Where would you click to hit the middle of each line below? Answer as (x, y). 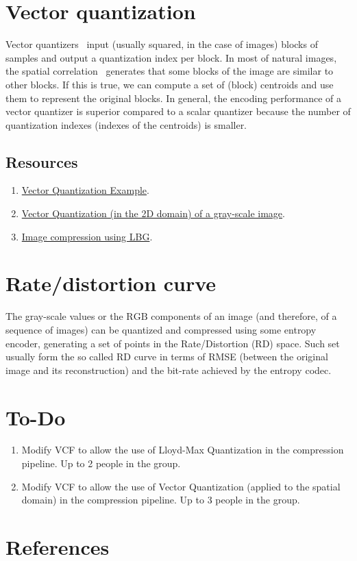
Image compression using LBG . (87, 236)
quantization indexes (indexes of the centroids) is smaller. (126, 124)
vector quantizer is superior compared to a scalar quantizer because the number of (178, 111)
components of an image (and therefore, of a (244, 316)
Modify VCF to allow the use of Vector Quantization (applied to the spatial (181, 486)
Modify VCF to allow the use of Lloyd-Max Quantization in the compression (183, 450)
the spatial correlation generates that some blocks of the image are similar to (170, 71)
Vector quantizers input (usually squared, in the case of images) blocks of (162, 44)
